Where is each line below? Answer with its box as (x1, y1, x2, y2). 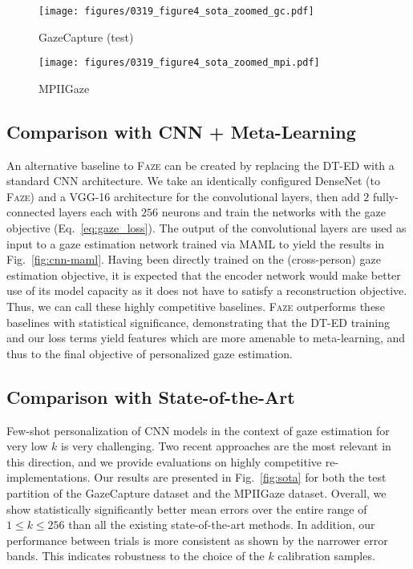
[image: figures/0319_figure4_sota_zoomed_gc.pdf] (38, 6, 314, 17)
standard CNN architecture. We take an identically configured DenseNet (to (6, 172, 381, 189)
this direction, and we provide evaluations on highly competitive (6, 453, 322, 470)
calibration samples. (277, 547, 375, 564)
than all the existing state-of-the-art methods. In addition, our (68, 516, 375, 533)
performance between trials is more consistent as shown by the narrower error (6, 531, 388, 548)
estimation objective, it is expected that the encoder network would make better (6, 266, 401, 283)
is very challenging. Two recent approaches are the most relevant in (60, 438, 391, 454)
